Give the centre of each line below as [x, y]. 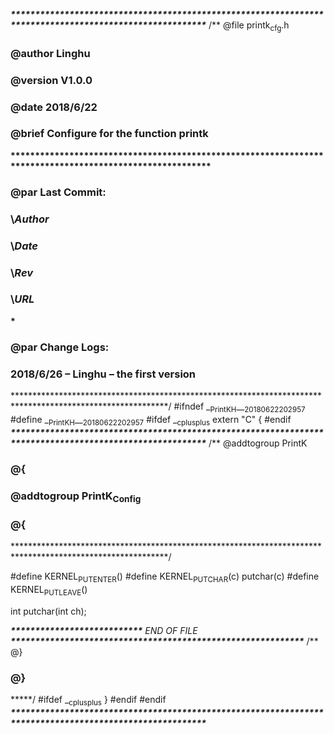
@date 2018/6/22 [54, 107]
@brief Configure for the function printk [109, 134]
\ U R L [22, 299]
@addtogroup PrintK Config [76, 496]
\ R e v [22, 272]
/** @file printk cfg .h [249, 26]
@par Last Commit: [58, 192]
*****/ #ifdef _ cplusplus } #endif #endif [88, 700]
